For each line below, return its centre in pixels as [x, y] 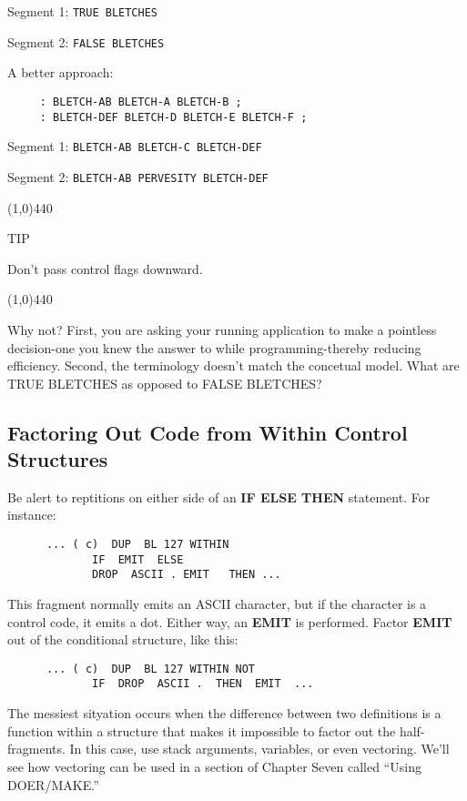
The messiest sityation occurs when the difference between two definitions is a [224, 713]
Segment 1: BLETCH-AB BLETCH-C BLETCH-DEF [135, 146]
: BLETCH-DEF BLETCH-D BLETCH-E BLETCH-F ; [173, 117]
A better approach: [61, 72]
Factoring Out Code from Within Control [208, 432]
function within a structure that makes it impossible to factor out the [202, 730]
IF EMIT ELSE [138, 559]
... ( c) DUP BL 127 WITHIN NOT [151, 669]
